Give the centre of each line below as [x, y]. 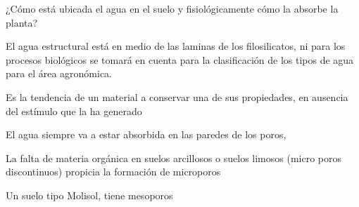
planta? [22, 22]
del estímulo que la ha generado [74, 111]
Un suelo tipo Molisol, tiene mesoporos [89, 195]
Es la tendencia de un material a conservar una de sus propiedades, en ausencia [177, 96]
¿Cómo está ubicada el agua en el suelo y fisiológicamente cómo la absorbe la [172, 8]
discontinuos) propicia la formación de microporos [113, 172]
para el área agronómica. [59, 73]
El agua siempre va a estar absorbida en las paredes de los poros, [146, 134]
